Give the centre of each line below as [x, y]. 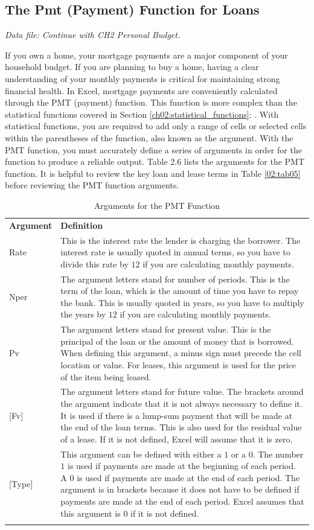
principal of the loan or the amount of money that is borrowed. [177, 341]
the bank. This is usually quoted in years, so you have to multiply [182, 302]
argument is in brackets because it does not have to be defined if [180, 489]
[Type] [21, 483]
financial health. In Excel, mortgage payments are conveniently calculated [141, 90]
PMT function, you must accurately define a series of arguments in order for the [153, 149]
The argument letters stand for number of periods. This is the [175, 279]
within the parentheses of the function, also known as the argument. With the [149, 137]
